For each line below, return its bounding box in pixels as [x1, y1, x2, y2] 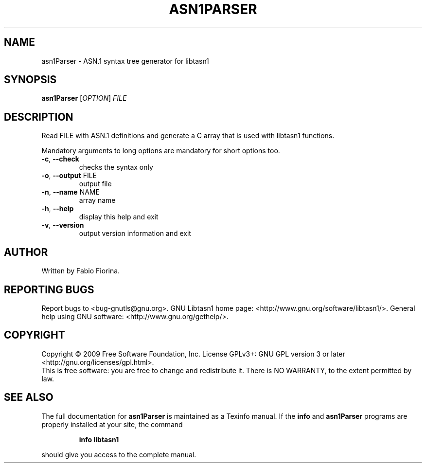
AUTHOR [4, 246, 48, 258]
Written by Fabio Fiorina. [41, 267, 120, 275]
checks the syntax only [79, 163, 153, 172]
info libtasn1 [79, 435, 119, 444]
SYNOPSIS [4, 73, 57, 86]
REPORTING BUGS [4, 283, 94, 296]
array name [79, 196, 116, 205]
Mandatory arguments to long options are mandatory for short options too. [41, 146, 280, 155]
